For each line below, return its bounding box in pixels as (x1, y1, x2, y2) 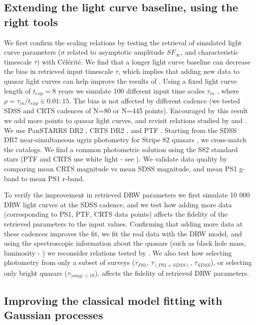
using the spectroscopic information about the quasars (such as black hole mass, (4, 238, 246, 248)
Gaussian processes (4, 307, 103, 323)
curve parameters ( (4, 47, 61, 57)
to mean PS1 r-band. (21, 173, 84, 183)
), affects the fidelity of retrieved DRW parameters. (95, 267, 249, 278)
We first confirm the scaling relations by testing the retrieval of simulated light (4, 37, 242, 47)
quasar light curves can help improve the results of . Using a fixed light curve (4, 75, 237, 86)
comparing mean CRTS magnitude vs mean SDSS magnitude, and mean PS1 (4, 163, 237, 174)
